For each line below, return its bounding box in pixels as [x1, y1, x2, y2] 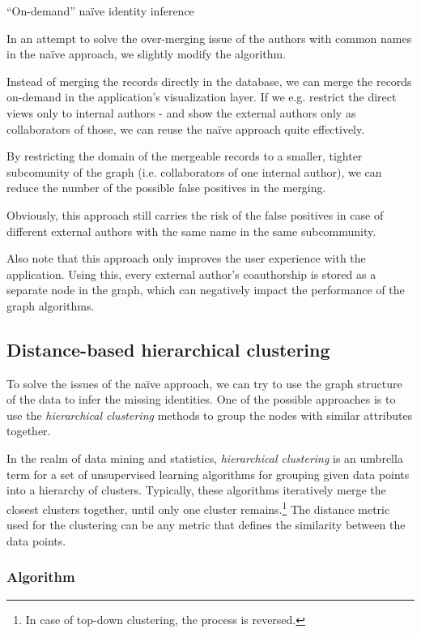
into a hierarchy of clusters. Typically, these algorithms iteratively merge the [6, 481, 386, 498]
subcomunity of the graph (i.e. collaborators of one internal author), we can [6, 163, 382, 180]
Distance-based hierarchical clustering [6, 336, 330, 361]
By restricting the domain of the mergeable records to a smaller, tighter [6, 148, 363, 165]
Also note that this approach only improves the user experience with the [6, 250, 366, 267]
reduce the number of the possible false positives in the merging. [6, 179, 326, 196]
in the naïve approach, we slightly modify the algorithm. [6, 45, 287, 62]
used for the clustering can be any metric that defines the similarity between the [6, 516, 406, 533]
